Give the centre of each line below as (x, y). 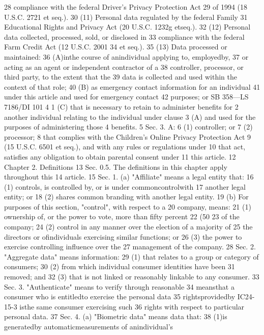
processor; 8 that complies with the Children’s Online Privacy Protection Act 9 (128, 136)
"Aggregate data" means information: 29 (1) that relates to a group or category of (131, 256)
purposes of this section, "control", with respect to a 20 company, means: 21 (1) (128, 206)
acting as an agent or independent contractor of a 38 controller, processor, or (124, 67)
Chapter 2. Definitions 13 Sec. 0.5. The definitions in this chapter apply (116, 166)
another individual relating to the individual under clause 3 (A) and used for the (130, 117)
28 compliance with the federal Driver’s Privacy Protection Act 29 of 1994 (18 (126, 7)
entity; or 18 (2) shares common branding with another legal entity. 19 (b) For (126, 197)
